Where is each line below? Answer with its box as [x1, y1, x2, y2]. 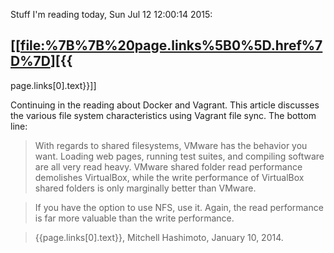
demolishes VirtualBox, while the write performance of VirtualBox [34, 171, 305, 183]
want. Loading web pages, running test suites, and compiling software [34, 150, 325, 162]
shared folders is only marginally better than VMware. [34, 182, 257, 194]
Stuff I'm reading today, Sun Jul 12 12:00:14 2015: [10, 9, 213, 20]
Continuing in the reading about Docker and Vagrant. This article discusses [10, 99, 320, 111]
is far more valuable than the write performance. [34, 212, 235, 224]
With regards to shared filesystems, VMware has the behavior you [34, 139, 308, 151]
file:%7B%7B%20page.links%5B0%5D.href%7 [19, 37, 323, 54]
